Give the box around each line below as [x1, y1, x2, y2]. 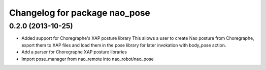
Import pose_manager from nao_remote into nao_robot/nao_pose [21, 56, 154, 62]
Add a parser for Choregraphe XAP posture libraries [21, 49, 127, 55]
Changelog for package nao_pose [9, 7, 150, 18]
